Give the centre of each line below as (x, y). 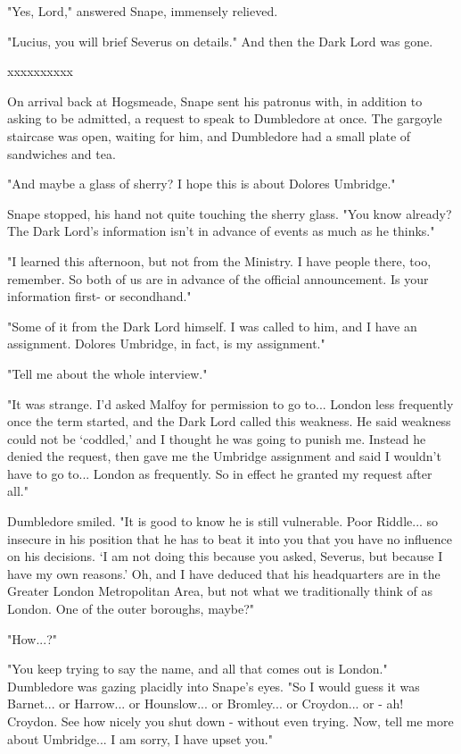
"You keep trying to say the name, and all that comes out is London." (198, 669)
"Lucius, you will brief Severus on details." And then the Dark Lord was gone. (220, 41)
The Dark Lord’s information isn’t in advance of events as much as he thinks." (221, 231)
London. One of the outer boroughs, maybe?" (131, 609)
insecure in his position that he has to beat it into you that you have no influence (230, 538)
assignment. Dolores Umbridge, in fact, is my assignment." (166, 343)
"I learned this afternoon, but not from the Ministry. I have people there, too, (219, 260)
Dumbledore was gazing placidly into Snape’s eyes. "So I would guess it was (214, 686)
